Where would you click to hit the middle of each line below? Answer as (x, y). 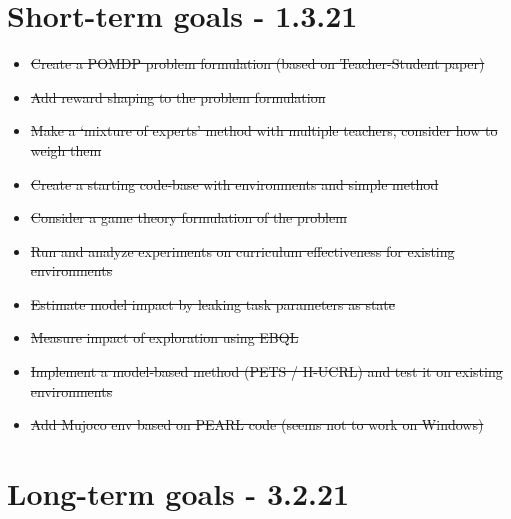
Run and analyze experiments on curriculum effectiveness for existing (242, 250)
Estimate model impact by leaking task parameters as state (213, 303)
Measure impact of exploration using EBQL (164, 337)
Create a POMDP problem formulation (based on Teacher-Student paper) (257, 63)
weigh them (66, 149)
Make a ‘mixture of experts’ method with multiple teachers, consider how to (264, 130)
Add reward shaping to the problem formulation (178, 96)
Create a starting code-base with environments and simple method (234, 183)
